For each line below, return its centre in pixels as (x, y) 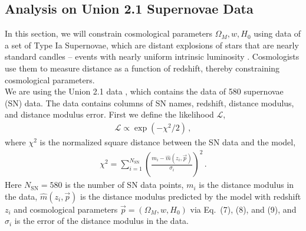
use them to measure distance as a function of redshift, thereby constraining (142, 68)
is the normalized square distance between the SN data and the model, (168, 141)
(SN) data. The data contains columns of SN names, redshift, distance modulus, (149, 103)
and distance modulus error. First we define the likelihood (109, 114)
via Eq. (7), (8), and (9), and (243, 209)
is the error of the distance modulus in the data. (101, 221)
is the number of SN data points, (124, 185)
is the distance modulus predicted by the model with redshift (191, 196)
